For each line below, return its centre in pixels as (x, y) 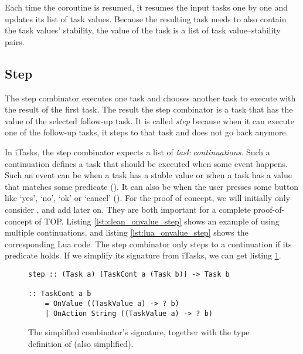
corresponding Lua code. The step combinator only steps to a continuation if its (148, 244)
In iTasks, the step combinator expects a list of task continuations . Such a (137, 152)
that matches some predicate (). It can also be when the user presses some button (152, 186)
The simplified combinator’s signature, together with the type (139, 332)
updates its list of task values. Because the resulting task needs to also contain (146, 18)
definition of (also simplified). (81, 343)
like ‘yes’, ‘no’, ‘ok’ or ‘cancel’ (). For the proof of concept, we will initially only (147, 198)
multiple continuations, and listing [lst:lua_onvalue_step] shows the (127, 232)
